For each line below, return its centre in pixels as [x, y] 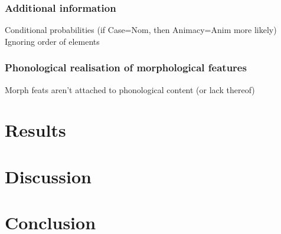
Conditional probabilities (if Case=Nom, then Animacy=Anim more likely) [141, 30]
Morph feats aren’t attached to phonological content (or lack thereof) [130, 89]
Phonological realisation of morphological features [126, 67]
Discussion [48, 176]
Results [35, 130]
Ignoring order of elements [52, 41]
